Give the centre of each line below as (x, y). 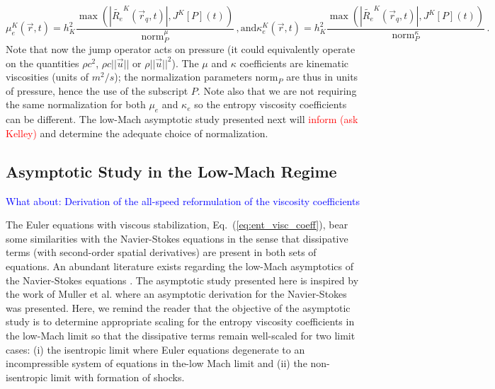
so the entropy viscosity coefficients (271, 104)
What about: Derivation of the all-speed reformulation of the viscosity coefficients (183, 201)
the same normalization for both (76, 104)
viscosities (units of (47, 77)
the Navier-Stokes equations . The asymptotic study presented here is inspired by (182, 280)
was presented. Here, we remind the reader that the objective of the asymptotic (178, 307)
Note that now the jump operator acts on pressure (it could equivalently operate (181, 49)
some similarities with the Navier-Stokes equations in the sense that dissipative (177, 238)
